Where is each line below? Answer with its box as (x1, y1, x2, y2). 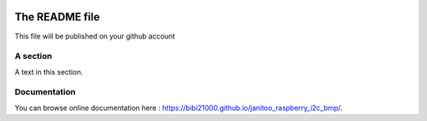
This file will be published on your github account (14, 31, 176, 41)
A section (14, 51, 53, 62)
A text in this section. (14, 67, 83, 76)
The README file (14, 10, 100, 24)
